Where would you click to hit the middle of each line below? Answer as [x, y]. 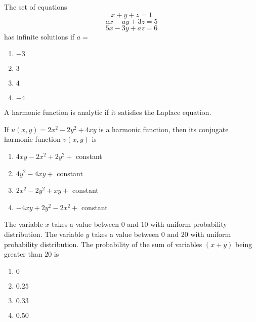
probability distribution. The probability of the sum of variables [103, 244]
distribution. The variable [44, 234]
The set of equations [36, 7]
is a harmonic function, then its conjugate [164, 129]
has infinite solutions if [39, 36]
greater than [23, 254]
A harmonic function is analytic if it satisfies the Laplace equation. [108, 112]
